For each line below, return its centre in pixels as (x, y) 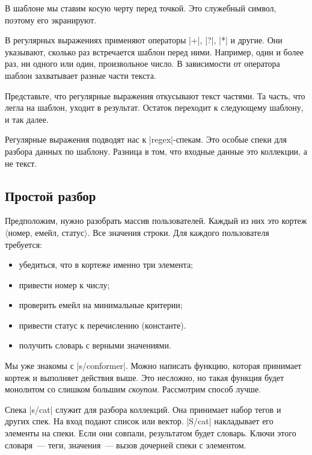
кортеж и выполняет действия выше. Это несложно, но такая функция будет (145, 377)
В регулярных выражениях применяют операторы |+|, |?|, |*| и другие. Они (144, 40)
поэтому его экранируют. (51, 20)
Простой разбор (50, 195)
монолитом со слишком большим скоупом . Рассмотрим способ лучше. (133, 389)
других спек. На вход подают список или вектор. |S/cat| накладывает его (139, 421)
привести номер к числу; (64, 284)
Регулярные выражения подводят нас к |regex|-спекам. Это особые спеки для (146, 139)
